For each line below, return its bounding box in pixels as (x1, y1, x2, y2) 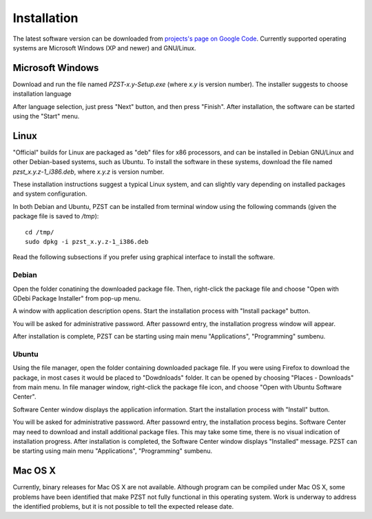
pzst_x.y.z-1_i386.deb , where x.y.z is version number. (12, 167, 165, 176)
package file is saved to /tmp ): (12, 212, 99, 221)
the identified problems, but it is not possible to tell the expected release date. (12, 502, 234, 511)
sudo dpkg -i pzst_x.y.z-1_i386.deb (25, 238, 149, 246)
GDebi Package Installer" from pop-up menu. (12, 294, 141, 303)
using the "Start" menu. (12, 112, 80, 121)
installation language (12, 90, 72, 98)
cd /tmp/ (25, 228, 54, 236)
